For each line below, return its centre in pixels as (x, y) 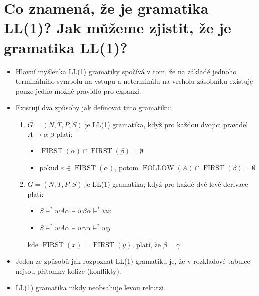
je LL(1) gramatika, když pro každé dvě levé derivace (166, 184)
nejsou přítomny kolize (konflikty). (68, 270)
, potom (127, 167)
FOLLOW (158, 168)
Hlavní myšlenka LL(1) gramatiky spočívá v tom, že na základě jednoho (126, 71)
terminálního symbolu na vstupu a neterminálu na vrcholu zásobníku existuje (134, 81)
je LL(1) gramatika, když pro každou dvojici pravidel (166, 124)
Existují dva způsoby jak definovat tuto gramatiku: (94, 107)
